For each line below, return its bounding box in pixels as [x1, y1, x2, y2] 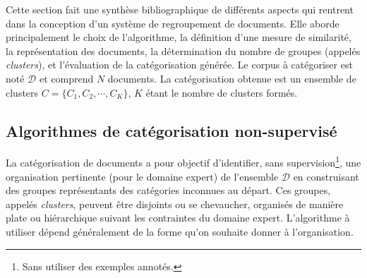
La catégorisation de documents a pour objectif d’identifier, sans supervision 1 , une [6, 153, 361, 170]
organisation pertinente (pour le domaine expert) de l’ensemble [6, 169, 279, 183]
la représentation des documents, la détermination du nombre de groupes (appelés [6, 43, 361, 58]
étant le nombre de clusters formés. [145, 85, 298, 99]
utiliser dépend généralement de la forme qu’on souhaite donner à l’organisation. [6, 224, 354, 238]
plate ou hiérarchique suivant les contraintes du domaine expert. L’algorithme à [6, 210, 350, 225]
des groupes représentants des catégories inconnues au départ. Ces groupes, [6, 183, 331, 198]
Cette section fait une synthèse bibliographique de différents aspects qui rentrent [6, 2, 354, 16]
